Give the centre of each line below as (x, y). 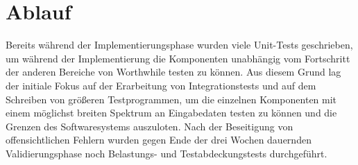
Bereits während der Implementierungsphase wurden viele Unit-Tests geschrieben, (179, 45)
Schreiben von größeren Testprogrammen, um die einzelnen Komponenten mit (171, 99)
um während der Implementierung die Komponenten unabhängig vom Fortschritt (178, 58)
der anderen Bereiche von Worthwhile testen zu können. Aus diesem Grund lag (173, 72)
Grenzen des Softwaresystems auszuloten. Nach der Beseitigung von (150, 126)
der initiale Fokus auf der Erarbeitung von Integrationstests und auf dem (161, 85)
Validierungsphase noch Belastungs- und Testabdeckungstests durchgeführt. (167, 153)
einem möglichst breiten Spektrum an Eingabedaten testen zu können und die (171, 113)
